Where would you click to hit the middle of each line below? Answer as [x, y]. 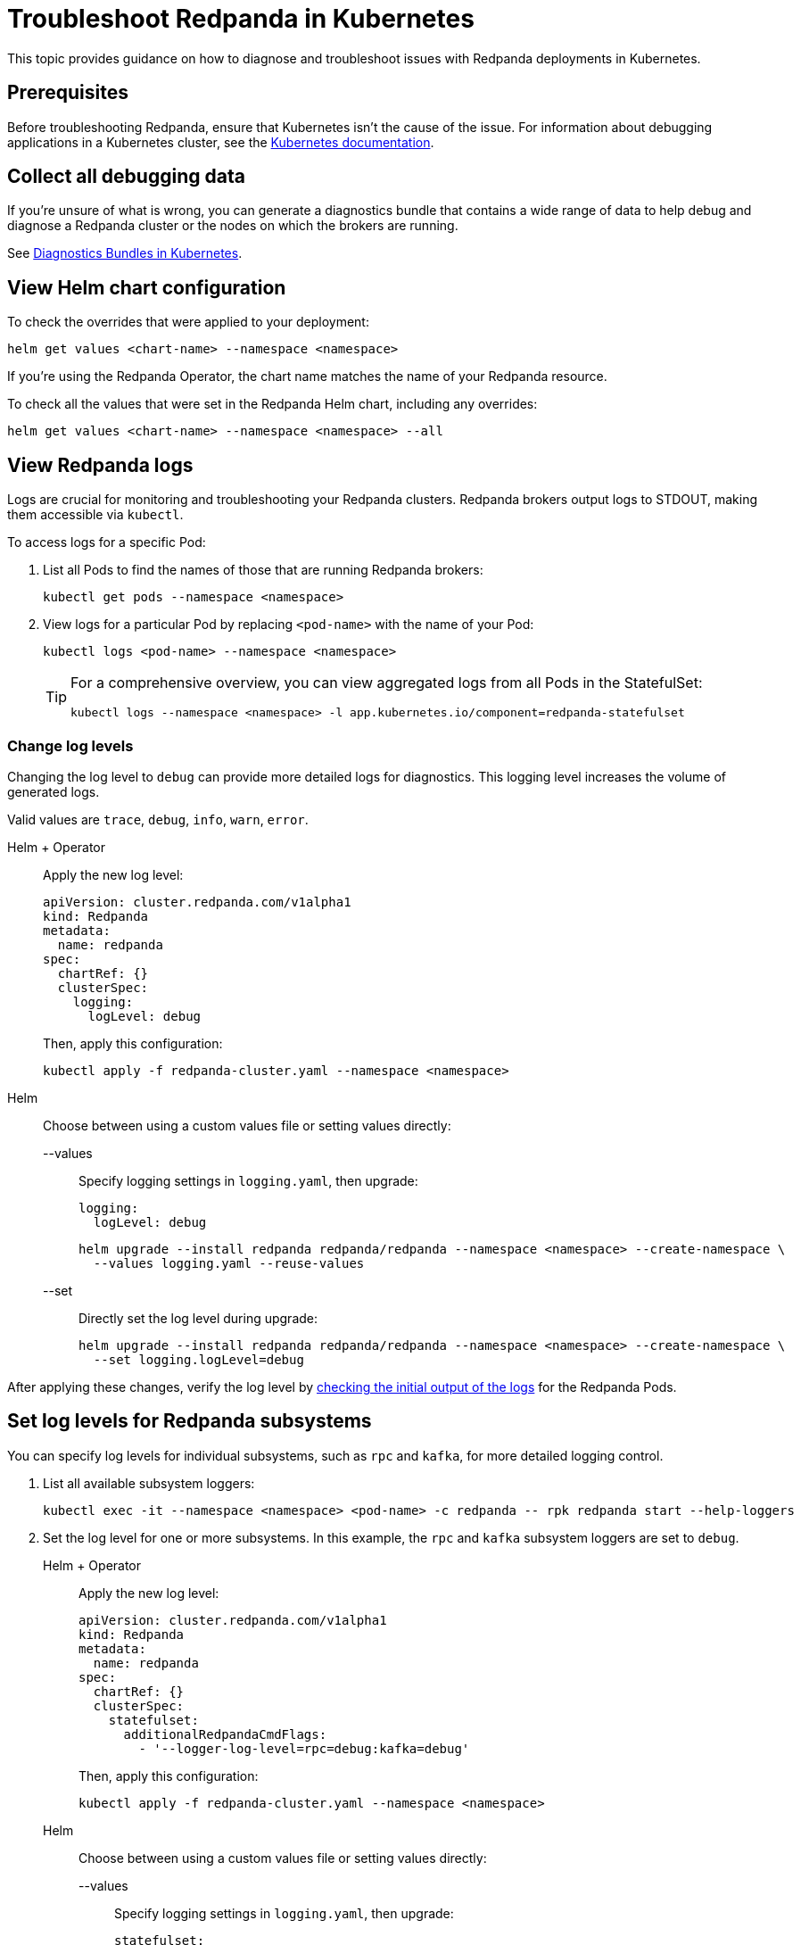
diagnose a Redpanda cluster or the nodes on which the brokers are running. [233, 226]
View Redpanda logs [100, 465]
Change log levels [70, 745]
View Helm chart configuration [147, 287]
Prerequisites [68, 93]
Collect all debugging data [126, 177]
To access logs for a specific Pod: [107, 542]
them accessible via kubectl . [95, 515]
